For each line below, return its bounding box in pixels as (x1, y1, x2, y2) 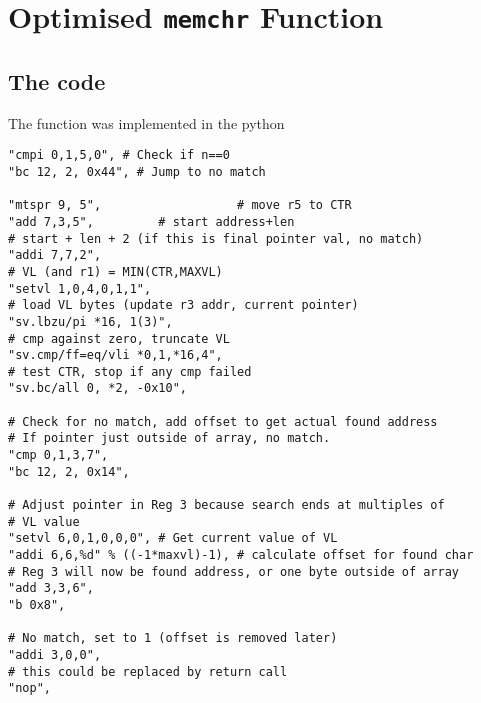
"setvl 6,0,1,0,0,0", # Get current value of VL (8, 531, 338, 546)
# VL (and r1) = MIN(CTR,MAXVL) (8, 264, 223, 279)
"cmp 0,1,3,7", (8, 448, 109, 463)
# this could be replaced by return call (8, 664, 288, 679)
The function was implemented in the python (8, 112, 285, 133)
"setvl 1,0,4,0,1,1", (8, 281, 152, 296)
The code (8, 65, 106, 96)
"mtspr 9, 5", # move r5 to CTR (8, 198, 352, 213)
